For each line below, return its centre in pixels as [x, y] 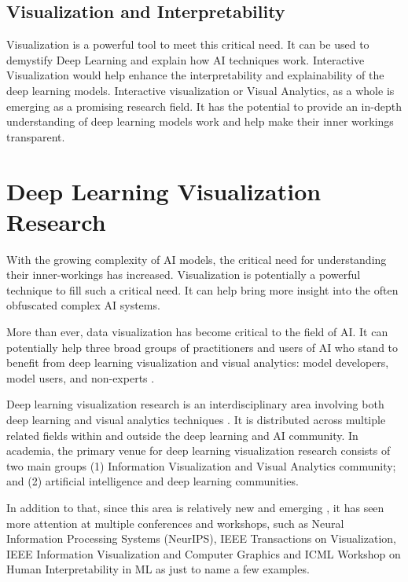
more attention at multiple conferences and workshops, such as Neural [175, 523]
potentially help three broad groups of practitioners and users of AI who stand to [202, 347]
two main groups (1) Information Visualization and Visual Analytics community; [201, 465]
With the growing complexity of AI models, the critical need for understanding [197, 259]
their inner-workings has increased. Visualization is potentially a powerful [184, 275]
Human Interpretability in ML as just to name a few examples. [158, 569]
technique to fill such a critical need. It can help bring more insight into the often [202, 289]
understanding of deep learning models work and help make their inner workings [200, 121]
